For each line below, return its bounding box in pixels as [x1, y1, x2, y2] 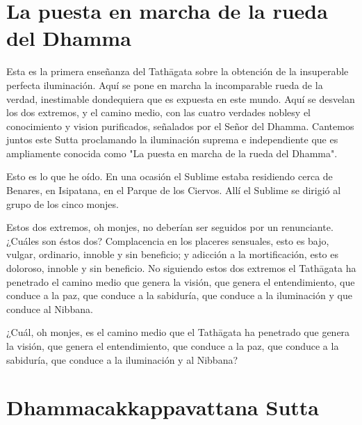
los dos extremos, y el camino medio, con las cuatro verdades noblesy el [6, 105, 311, 120]
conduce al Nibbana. [6, 301, 93, 316]
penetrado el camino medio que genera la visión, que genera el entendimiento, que [6, 274, 355, 289]
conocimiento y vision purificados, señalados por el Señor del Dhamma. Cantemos [6, 118, 354, 133]
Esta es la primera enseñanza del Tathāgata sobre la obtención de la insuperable [6, 64, 349, 79]
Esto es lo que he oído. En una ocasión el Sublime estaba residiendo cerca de [6, 169, 333, 184]
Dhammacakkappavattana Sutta [6, 393, 319, 422]
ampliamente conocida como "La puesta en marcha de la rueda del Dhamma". [6, 145, 338, 160]
